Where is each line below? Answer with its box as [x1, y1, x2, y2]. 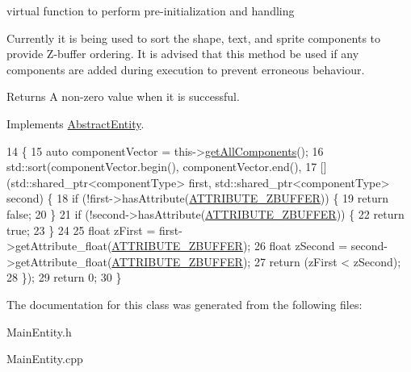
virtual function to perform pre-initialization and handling [6, 2, 295, 19]
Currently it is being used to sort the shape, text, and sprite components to [6, 29, 381, 46]
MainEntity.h [6, 323, 72, 340]
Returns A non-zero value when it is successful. [6, 88, 240, 105]
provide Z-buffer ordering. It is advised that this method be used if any [6, 45, 359, 62]
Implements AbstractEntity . [6, 115, 145, 132]
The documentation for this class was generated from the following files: [6, 295, 363, 312]
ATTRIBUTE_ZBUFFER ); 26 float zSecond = [111, 237, 348, 254]
